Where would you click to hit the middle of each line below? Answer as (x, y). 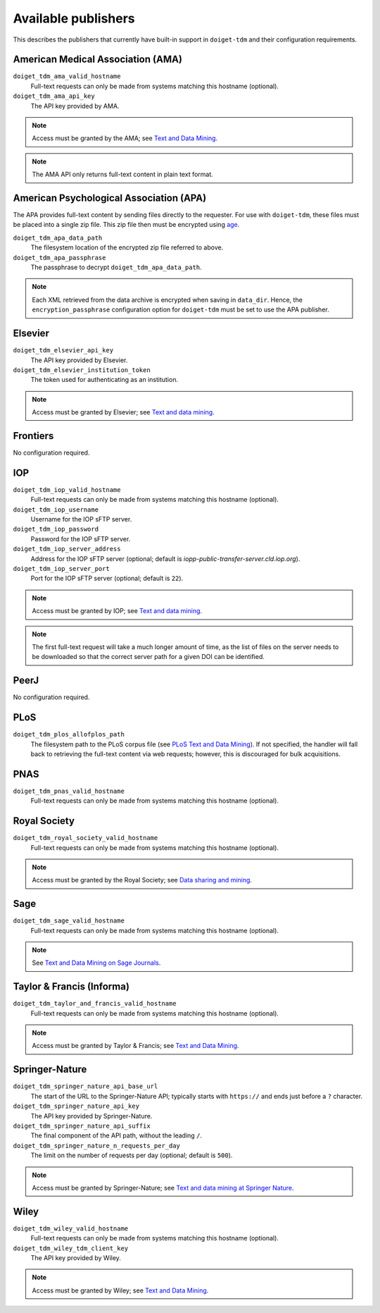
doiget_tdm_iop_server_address (67, 549)
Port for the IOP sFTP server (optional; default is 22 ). (107, 579)
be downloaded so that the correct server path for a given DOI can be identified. (148, 657)
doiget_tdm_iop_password (56, 529)
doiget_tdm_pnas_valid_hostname (69, 791)
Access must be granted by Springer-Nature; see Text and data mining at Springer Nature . (163, 1188)
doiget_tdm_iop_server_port (62, 569)
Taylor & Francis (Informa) (71, 987)
